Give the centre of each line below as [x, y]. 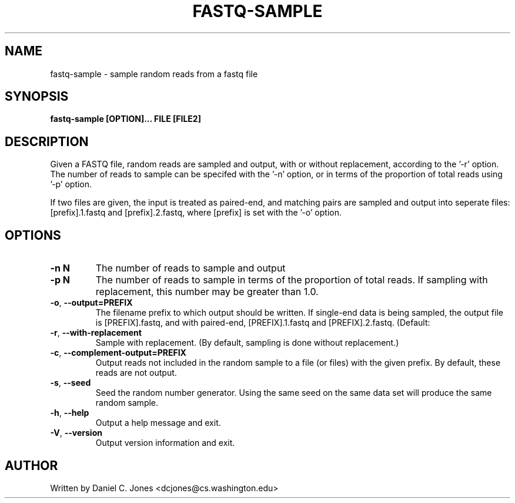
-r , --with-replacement [96, 333]
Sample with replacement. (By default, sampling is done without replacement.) [247, 343]
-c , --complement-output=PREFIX [118, 353]
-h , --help [70, 413]
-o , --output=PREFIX [91, 303]
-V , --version [76, 433]
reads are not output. [136, 373]
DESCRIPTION [47, 141]
